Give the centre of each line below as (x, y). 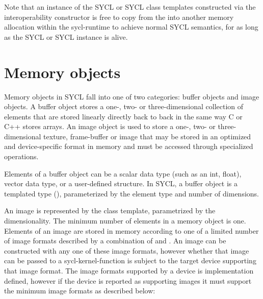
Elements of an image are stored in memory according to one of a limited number (131, 230)
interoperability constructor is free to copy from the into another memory (119, 17)
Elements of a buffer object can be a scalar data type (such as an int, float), (123, 173)
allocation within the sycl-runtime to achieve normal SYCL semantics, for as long (131, 27)
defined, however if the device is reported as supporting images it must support (128, 280)
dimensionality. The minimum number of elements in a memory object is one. (125, 221)
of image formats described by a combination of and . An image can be (115, 241)
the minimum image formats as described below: (80, 291)
